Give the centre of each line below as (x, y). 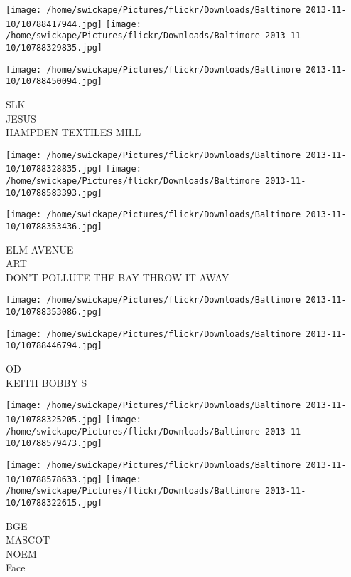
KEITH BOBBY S (47, 382)
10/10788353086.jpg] (54, 312)
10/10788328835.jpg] (54, 169)
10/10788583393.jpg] (54, 193)
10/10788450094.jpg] (54, 82)
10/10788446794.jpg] (54, 346)
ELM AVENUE (40, 249)
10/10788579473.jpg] (54, 443)
